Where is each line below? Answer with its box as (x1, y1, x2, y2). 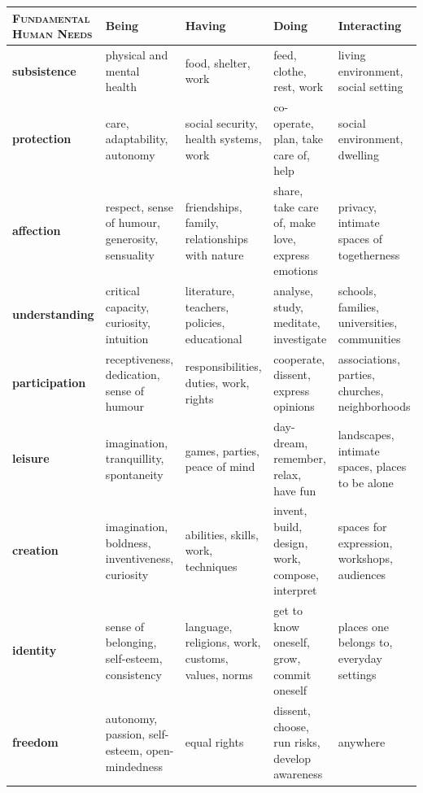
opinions (273, 398, 315, 415)
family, (185, 214, 219, 231)
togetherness (338, 246, 400, 263)
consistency (105, 665, 162, 682)
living (338, 46, 366, 63)
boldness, (105, 534, 151, 551)
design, (273, 534, 308, 551)
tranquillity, (105, 450, 164, 467)
